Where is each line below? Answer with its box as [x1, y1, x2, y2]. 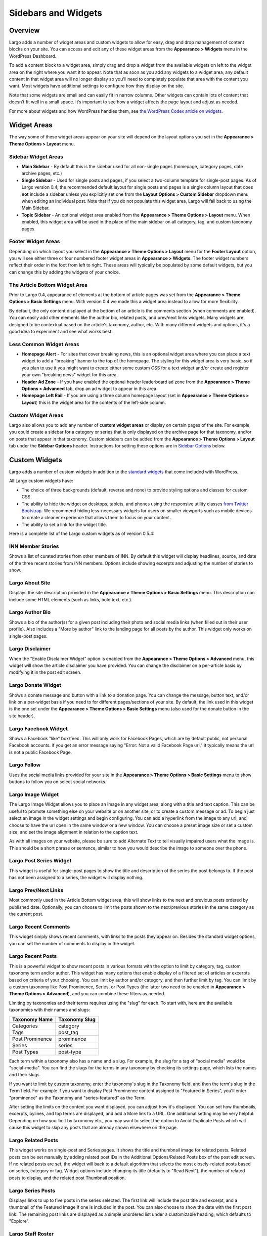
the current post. [9, 911, 44, 917]
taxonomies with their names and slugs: [9, 1007, 90, 1013]
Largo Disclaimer [9, 645, 51, 652]
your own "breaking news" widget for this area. [21, 372, 118, 378]
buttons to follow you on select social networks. [9, 779, 107, 785]
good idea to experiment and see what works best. [9, 328, 113, 334]
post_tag [58, 1029, 79, 1036]
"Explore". [9, 1218, 30, 1224]
